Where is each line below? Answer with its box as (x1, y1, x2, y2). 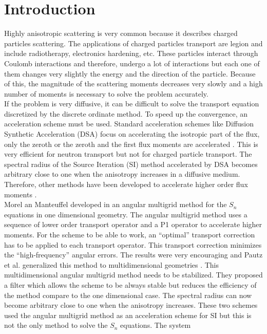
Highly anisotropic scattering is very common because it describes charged (4, 28, 238, 39)
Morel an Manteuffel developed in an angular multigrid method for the (4, 199, 227, 210)
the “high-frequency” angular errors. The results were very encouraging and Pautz (4, 249, 263, 260)
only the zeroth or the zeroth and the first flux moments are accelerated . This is (4, 138, 258, 149)
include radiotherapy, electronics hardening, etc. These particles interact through (4, 48, 258, 59)
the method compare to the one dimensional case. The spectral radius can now (4, 289, 252, 300)
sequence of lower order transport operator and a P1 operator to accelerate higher (4, 219, 262, 230)
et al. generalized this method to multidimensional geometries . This (4, 259, 219, 270)
